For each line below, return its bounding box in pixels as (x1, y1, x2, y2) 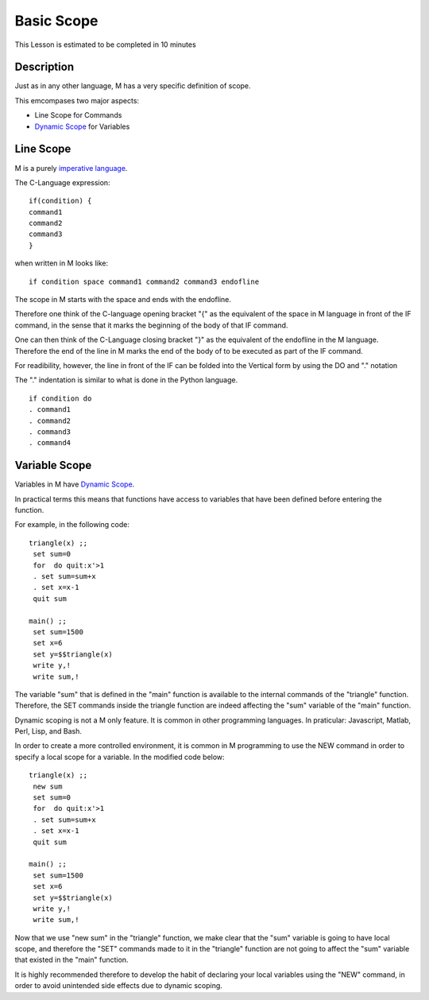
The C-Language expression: (14, 177, 110, 187)
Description (14, 60, 75, 74)
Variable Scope (14, 459, 92, 472)
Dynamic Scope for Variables (34, 122, 130, 131)
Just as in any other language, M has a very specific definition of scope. (14, 81, 251, 91)
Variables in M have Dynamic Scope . (14, 479, 135, 489)
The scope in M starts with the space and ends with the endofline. (14, 295, 232, 304)
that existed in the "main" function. (14, 955, 129, 965)
